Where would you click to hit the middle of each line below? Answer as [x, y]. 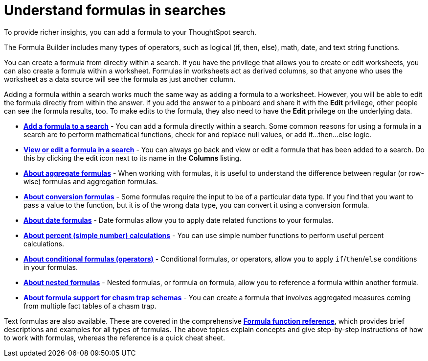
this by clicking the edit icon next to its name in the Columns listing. [133, 158]
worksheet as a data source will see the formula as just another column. [120, 79]
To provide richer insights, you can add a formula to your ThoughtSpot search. [130, 32]
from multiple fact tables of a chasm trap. [90, 306]
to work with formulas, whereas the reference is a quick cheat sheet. [114, 337]
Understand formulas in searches [115, 10]
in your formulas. [51, 267]
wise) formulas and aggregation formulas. [91, 181]
